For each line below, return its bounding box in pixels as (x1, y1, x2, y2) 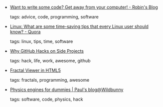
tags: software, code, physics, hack (9, 97, 83, 102)
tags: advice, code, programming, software (9, 14, 99, 19)
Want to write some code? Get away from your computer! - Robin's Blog (9, 4, 158, 10)
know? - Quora (9, 29, 41, 34)
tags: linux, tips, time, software (9, 38, 73, 44)
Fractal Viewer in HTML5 (9, 67, 61, 73)
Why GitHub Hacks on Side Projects (9, 48, 84, 54)
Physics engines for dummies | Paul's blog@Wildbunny (9, 87, 124, 93)
